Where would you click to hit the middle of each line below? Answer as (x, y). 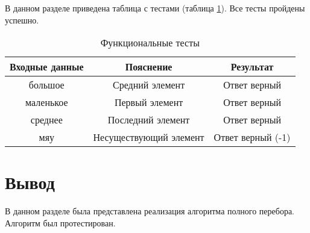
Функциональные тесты (150, 43)
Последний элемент (149, 120)
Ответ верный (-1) (252, 137)
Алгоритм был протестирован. (60, 222)
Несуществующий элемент (149, 137)
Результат (252, 67)
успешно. (22, 20)
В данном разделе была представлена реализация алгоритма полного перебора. (150, 211)
